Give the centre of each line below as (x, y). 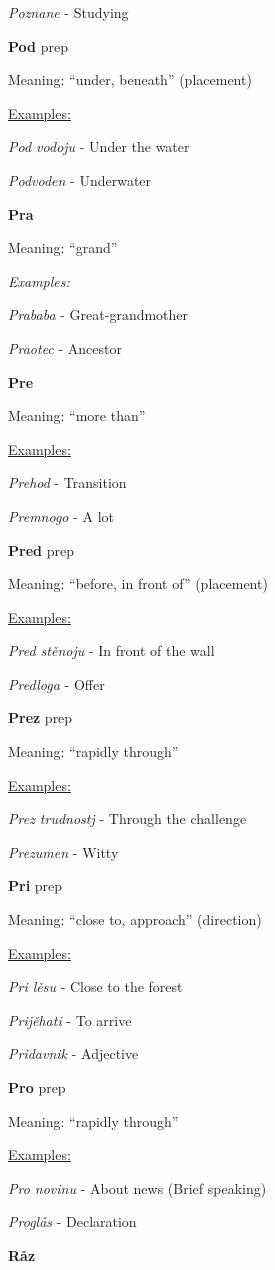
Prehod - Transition (67, 482)
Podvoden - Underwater (80, 179)
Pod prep (38, 45)
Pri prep (35, 885)
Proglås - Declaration (72, 1221)
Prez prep (40, 717)
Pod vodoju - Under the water (99, 146)
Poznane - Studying (68, 12)
